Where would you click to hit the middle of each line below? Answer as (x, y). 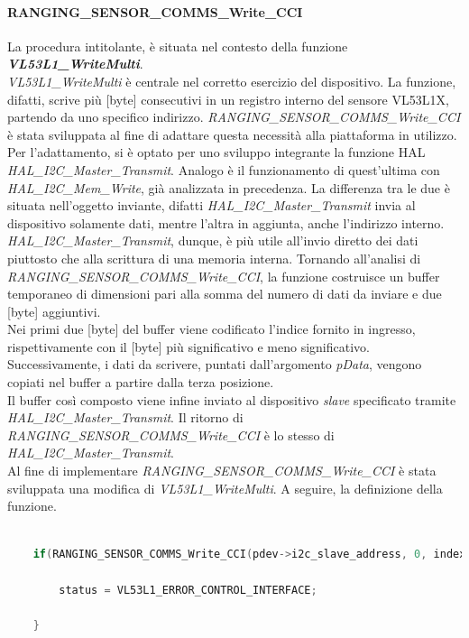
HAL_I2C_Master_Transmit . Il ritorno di (125, 417)
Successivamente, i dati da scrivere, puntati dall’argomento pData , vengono (215, 364)
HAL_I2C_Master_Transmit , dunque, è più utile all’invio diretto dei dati (213, 240)
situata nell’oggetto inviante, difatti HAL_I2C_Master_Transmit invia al (212, 205)
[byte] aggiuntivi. (54, 311)
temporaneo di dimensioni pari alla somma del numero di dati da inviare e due (225, 294)
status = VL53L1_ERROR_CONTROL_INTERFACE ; (188, 590)
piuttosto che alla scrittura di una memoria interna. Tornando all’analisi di (214, 258)
